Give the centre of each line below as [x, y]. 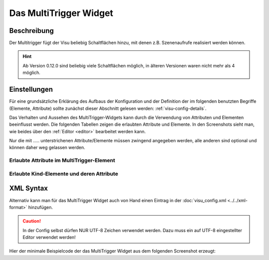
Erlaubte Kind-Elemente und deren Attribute [64, 174]
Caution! [32, 221]
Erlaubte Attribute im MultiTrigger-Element [62, 161]
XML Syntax [29, 188]
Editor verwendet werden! [49, 238]
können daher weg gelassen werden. [47, 148]
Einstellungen [31, 90]
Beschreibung [32, 31]
